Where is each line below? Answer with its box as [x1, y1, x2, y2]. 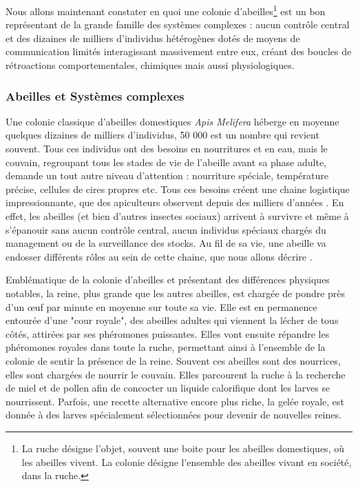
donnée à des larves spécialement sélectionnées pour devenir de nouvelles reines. [6, 407, 341, 422]
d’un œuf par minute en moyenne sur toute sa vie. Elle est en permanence [6, 299, 317, 314]
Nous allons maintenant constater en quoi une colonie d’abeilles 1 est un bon [6, 2, 326, 18]
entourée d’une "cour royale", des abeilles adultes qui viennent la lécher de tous [6, 313, 339, 327]
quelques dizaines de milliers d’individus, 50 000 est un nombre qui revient [6, 128, 319, 142]
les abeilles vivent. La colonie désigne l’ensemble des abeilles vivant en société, [21, 454, 352, 469]
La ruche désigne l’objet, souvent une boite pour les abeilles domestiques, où [21, 441, 344, 455]
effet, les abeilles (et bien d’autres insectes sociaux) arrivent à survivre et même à [6, 209, 349, 223]
